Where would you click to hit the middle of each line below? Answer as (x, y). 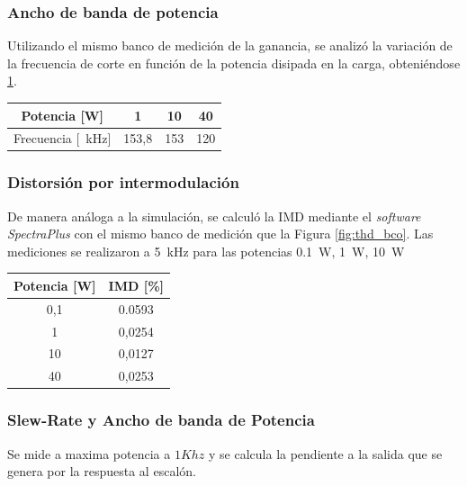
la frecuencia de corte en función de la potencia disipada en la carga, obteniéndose (234, 63)
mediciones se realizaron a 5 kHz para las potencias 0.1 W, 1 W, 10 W (206, 251)
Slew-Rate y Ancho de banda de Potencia (161, 420)
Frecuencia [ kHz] (63, 138)
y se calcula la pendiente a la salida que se (326, 453)
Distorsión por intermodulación (123, 182)
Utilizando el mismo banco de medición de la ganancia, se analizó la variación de (230, 45)
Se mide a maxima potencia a (89, 453)
